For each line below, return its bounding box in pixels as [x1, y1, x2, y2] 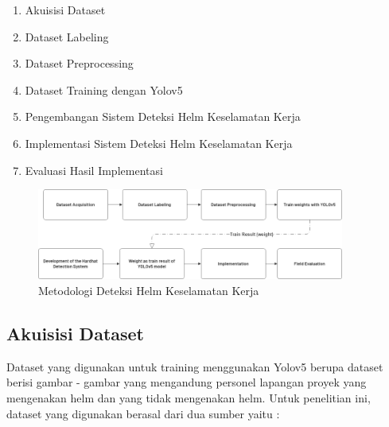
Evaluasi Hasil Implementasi [25, 161, 163, 178]
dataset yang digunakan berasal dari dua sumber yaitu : [6, 405, 280, 421]
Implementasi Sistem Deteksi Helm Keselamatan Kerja [25, 134, 293, 151]
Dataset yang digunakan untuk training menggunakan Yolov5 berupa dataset [6, 358, 383, 375]
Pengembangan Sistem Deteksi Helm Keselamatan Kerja [25, 108, 301, 125]
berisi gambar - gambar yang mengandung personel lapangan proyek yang [6, 374, 367, 390]
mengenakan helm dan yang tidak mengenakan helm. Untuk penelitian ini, [6, 390, 371, 406]
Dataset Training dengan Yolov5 [25, 81, 183, 98]
